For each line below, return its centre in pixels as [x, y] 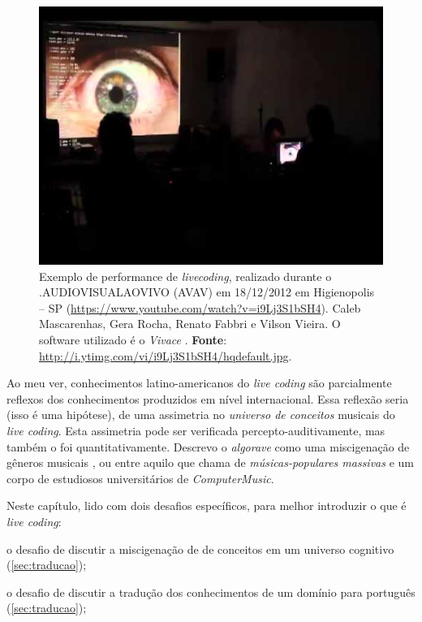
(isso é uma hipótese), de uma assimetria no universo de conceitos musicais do [201, 415]
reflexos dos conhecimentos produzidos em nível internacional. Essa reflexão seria [208, 398]
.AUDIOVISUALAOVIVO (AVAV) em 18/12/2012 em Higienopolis [207, 292]
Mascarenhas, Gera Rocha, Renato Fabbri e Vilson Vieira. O [190, 324]
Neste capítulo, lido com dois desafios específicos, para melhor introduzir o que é [207, 505]
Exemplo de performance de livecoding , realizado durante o [185, 276]
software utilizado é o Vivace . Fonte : [133, 339]
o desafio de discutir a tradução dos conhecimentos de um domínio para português [211, 592]
